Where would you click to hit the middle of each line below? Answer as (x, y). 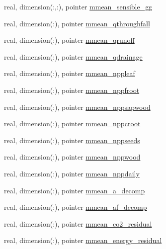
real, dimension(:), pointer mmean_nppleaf (70, 73)
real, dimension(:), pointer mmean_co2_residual (78, 223)
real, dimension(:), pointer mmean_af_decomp (76, 207)
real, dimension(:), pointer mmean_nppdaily (72, 173)
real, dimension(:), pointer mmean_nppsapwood (77, 107)
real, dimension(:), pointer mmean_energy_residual (83, 240)
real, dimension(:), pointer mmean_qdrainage (73, 56)
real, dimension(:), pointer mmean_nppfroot (72, 90)
